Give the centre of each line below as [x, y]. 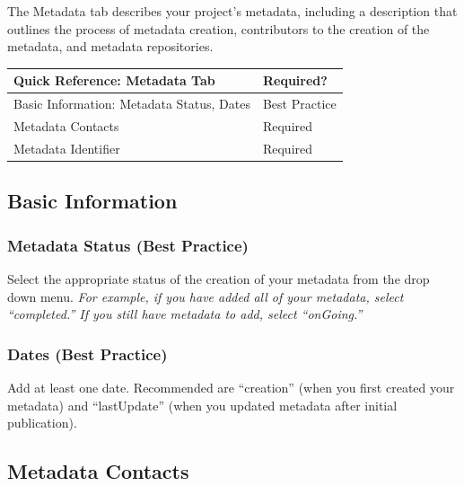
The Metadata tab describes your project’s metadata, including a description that [232, 11]
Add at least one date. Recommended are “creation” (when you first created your [231, 387]
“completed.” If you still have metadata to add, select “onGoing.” [185, 314]
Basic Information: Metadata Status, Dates [132, 104]
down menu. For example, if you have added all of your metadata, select [206, 296]
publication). [42, 423]
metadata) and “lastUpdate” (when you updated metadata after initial [202, 405]
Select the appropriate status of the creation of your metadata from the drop [219, 278]
